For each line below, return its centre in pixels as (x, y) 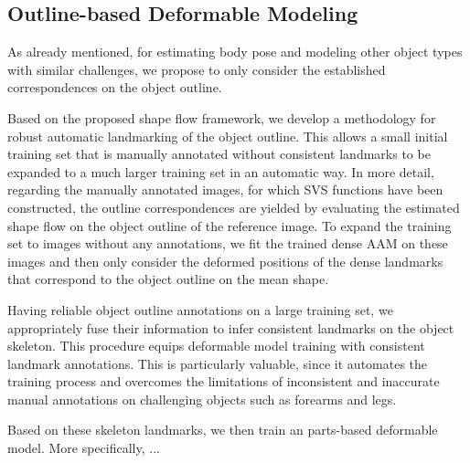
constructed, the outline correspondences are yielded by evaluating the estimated (234, 207)
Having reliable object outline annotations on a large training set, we (200, 309)
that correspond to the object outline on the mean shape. (168, 279)
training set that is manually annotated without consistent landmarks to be (219, 154)
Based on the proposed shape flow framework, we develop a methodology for (222, 117)
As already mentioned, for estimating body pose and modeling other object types (235, 52)
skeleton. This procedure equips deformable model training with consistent (216, 346)
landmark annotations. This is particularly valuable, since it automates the (218, 363)
